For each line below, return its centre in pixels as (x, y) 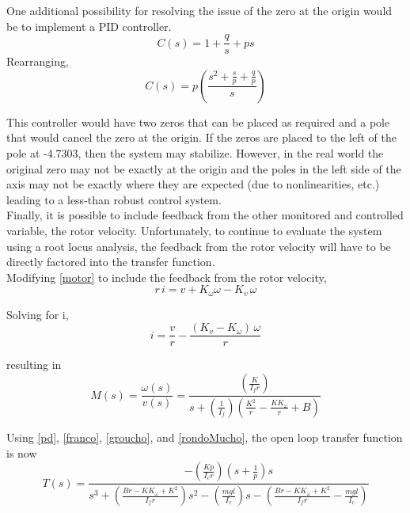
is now (22, 452)
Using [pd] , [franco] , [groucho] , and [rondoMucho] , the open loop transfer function (205, 437)
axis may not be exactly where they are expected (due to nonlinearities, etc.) (193, 184)
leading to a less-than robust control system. (114, 199)
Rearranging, (38, 61)
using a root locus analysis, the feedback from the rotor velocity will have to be (199, 246)
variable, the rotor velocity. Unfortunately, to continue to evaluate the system (194, 230)
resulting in (34, 365)
